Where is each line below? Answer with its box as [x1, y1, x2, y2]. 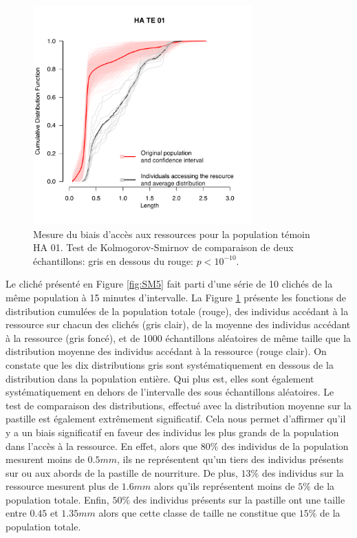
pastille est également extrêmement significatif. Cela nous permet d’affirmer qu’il [6, 411, 346, 426]
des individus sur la [261, 465, 344, 480]
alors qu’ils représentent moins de [153, 479, 295, 493]
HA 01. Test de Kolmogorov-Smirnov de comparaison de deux [33, 240, 294, 255]
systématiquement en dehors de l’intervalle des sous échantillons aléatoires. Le [6, 385, 334, 399]
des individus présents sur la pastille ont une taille [133, 492, 345, 506]
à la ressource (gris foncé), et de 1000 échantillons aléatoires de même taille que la [6, 330, 351, 345]
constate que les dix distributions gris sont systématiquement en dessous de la [6, 357, 334, 372]
